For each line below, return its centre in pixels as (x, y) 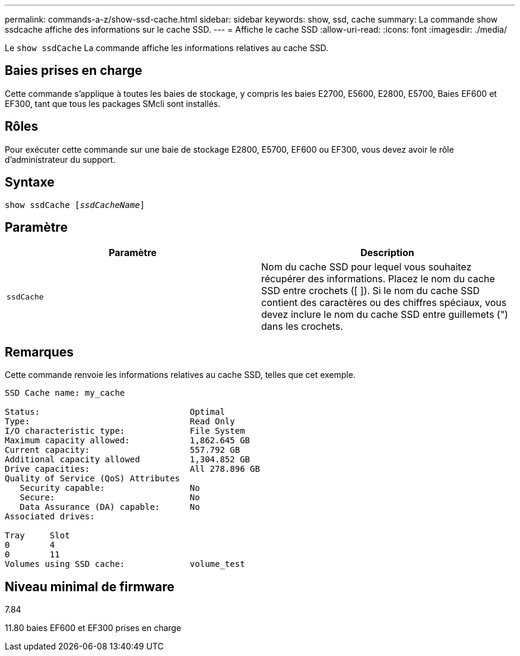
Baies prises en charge (74, 71)
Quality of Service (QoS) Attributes (93, 479)
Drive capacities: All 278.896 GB (132, 469)
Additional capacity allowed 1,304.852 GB (128, 460)
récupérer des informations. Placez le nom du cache (378, 279)
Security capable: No (110, 488)
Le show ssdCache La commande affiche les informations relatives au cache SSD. (167, 48)
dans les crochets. (302, 327)
